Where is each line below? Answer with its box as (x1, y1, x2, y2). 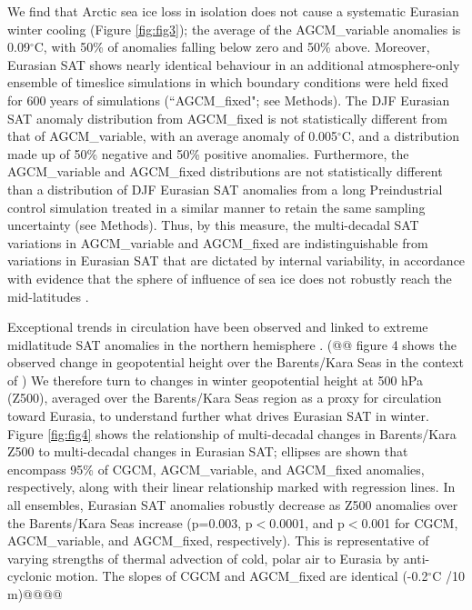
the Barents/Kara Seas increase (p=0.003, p (7, 513, 253, 532)
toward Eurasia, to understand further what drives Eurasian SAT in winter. (7, 406, 429, 425)
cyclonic (7, 566, 52, 585)
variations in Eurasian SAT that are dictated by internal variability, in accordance (7, 251, 466, 270)
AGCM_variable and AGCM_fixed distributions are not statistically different (7, 162, 443, 181)
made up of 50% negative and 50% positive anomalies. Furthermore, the (7, 144, 409, 163)
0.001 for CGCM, (361, 513, 458, 532)
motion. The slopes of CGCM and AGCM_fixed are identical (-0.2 (55, 566, 428, 585)
